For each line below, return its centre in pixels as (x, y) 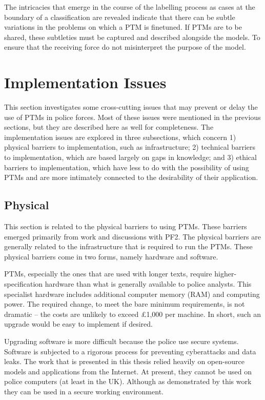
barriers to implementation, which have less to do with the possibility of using (127, 167)
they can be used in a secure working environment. (84, 391)
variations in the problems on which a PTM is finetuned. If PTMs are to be (123, 27)
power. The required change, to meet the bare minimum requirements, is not (125, 304)
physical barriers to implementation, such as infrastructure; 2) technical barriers (130, 147)
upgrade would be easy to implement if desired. (78, 324)
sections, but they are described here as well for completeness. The (109, 127)
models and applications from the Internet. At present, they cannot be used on (128, 371)
